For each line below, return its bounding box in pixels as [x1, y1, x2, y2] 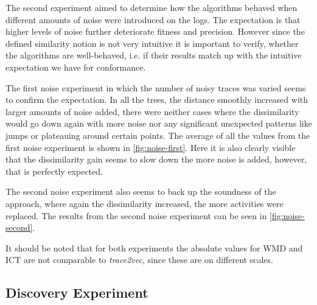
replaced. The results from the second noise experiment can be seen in [5, 209, 267, 222]
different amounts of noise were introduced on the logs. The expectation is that [5, 13, 301, 26]
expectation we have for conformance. [5, 60, 146, 73]
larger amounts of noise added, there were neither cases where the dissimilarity [5, 105, 299, 117]
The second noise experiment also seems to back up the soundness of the [5, 185, 276, 198]
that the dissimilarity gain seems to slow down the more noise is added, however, [5, 153, 307, 166]
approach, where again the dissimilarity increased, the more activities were [5, 197, 284, 209]
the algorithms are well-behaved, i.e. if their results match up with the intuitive [5, 49, 302, 61]
